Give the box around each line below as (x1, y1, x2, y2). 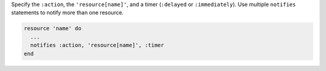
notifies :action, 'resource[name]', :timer (30, 42, 164, 49)
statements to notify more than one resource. (11, 9, 124, 16)
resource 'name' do (24, 25, 81, 32)
